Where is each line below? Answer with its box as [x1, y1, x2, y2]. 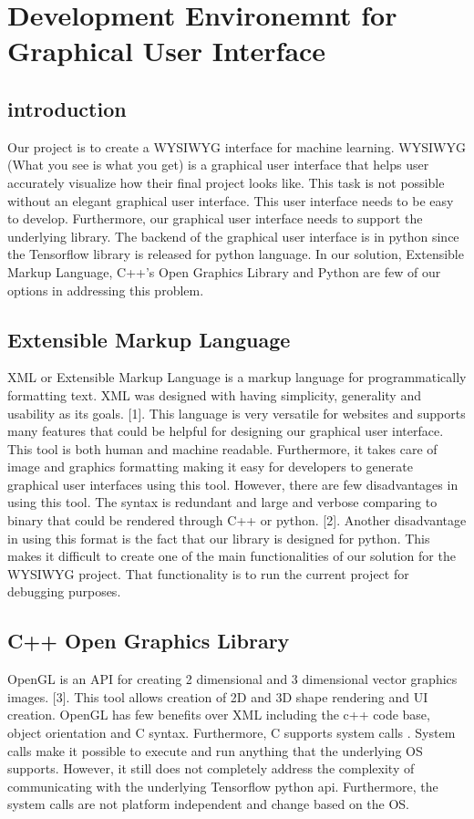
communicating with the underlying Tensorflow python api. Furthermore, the [7, 776, 438, 795]
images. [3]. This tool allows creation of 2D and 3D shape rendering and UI [7, 687, 428, 706]
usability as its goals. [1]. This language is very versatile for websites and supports [7, 403, 466, 422]
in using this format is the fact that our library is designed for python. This [7, 528, 430, 547]
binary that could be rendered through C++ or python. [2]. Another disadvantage [7, 511, 467, 530]
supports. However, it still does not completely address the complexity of [7, 759, 415, 778]
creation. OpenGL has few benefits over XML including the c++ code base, [7, 705, 430, 724]
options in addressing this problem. [7, 280, 204, 299]
